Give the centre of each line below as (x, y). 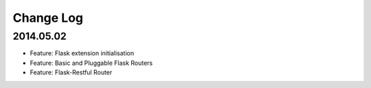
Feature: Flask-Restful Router (71, 72)
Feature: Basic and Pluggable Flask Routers (91, 63)
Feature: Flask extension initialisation (82, 53)
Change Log (48, 18)
